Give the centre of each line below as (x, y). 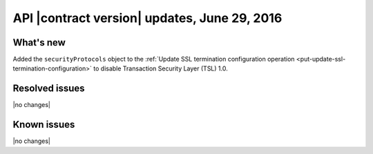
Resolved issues (49, 89)
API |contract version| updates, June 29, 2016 (147, 18)
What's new (39, 42)
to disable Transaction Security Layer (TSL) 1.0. (161, 68)
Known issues (44, 125)
